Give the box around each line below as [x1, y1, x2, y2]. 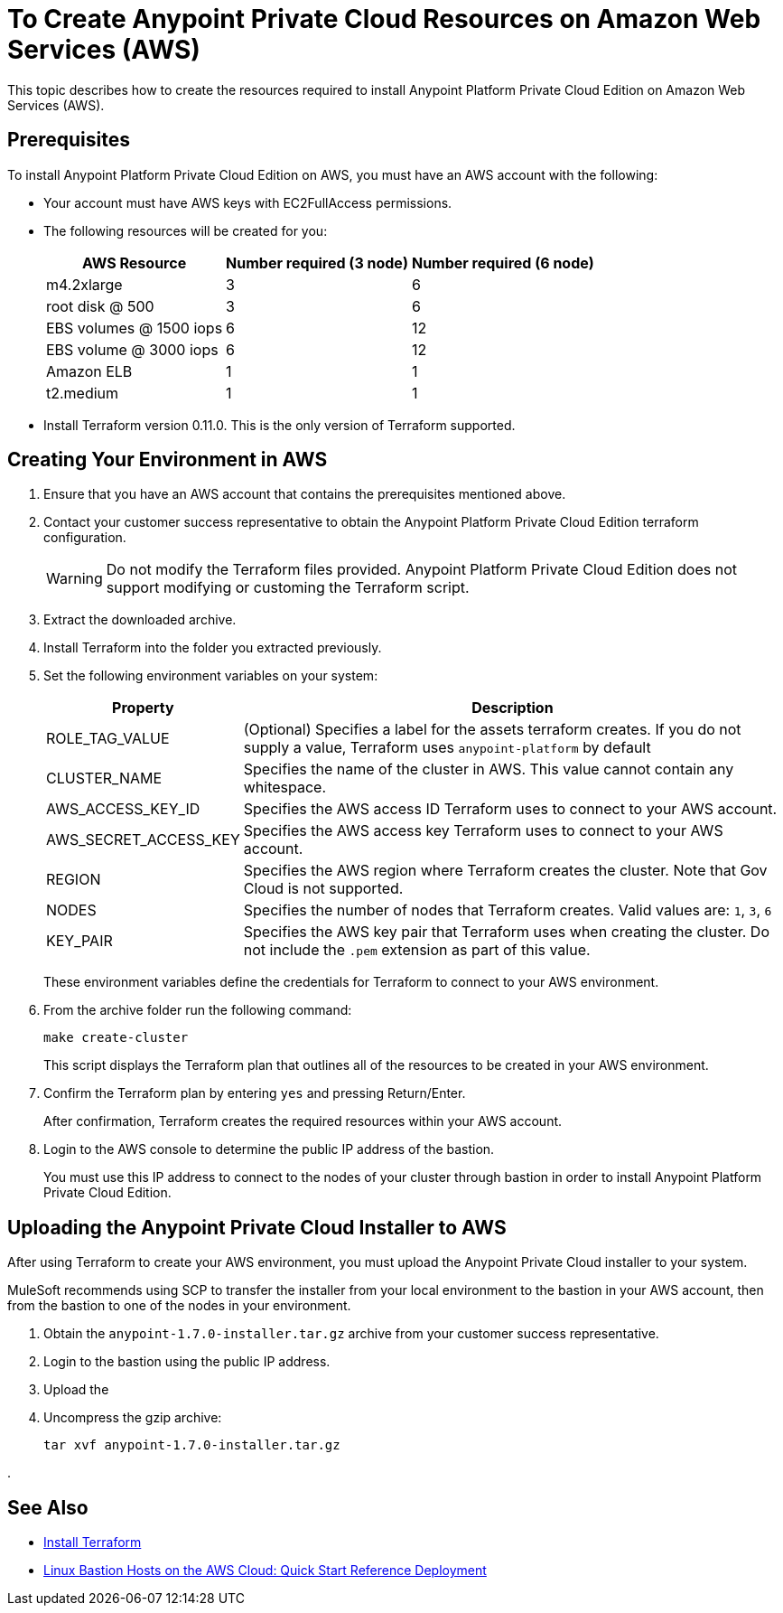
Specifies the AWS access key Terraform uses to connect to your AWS [243, 821, 723, 840]
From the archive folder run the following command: [43, 1002, 352, 1018]
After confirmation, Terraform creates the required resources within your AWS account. [43, 1113, 563, 1130]
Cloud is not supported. [243, 879, 404, 898]
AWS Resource [81, 253, 187, 272]
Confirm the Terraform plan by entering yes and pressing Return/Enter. [43, 1085, 466, 1102]
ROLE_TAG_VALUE [46, 729, 170, 748]
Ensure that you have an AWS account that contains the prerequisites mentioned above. [43, 486, 566, 502]
